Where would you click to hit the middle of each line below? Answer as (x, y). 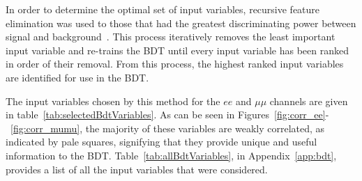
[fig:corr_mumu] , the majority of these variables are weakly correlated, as (168, 128)
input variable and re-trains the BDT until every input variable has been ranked (177, 50)
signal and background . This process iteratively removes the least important (171, 37)
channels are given (309, 101)
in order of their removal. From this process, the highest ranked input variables (175, 64)
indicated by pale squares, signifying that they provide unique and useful (161, 142)
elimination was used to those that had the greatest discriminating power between (181, 23)
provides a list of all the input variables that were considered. (137, 169)
